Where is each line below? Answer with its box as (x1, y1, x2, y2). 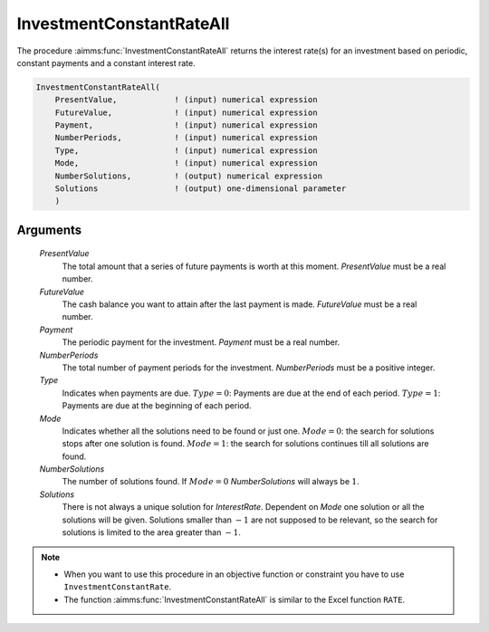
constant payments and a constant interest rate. (16, 57, 196, 68)
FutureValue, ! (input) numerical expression (54, 107, 318, 118)
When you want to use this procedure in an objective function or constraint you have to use (63, 569, 405, 579)
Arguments (16, 222, 82, 237)
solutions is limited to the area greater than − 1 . (62, 527, 242, 538)
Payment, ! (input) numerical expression (54, 120, 318, 130)
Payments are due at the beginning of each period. (62, 400, 253, 411)
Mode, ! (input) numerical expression (54, 158, 318, 168)
